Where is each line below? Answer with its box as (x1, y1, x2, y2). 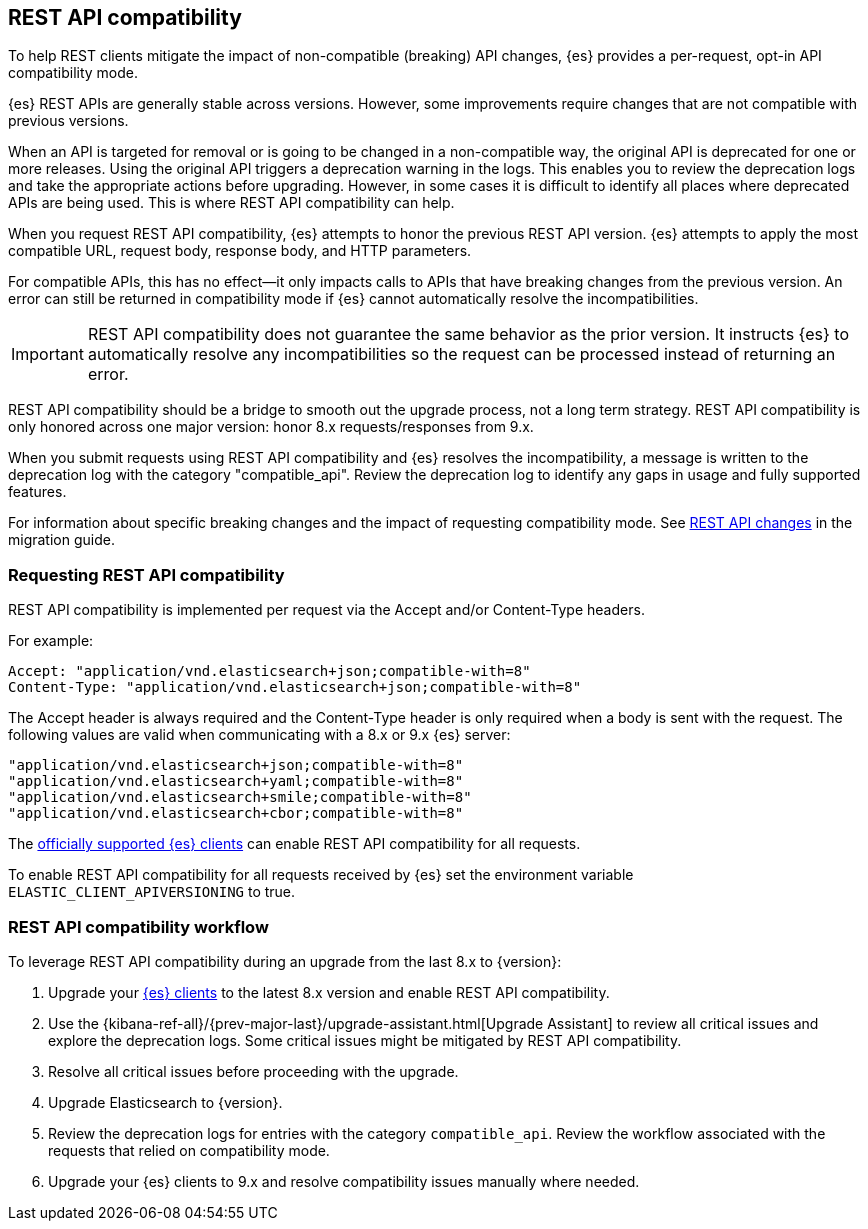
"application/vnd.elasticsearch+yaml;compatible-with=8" (8, 773, 464, 790)
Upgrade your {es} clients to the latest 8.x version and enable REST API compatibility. (48, 983, 610, 1001)
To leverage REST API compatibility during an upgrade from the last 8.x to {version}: (8, 952, 562, 970)
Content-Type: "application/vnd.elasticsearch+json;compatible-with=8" (8, 679, 582, 696)
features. (8, 483, 67, 501)
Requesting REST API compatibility (8, 564, 285, 585)
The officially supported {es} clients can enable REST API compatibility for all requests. (8, 835, 581, 853)
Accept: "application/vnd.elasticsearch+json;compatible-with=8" (8, 663, 531, 680)
